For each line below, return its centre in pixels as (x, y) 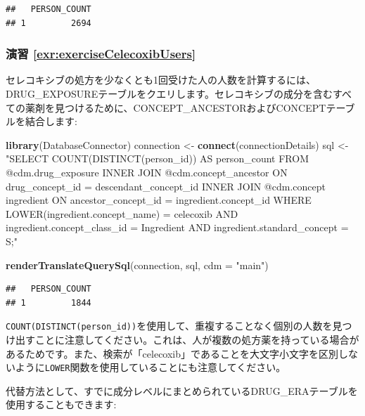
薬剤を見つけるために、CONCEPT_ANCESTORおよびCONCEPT (175, 107)
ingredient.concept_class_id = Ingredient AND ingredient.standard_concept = (177, 227)
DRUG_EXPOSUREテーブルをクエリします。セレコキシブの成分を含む (169, 93)
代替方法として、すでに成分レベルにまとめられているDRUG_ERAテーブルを (182, 390)
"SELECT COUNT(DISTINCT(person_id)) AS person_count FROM (157, 158)
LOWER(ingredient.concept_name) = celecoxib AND (122, 213)
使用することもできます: (61, 404)
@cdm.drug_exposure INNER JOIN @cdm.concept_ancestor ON (147, 172)
